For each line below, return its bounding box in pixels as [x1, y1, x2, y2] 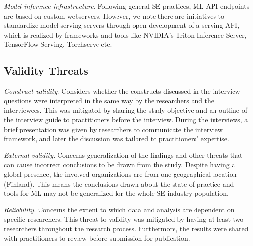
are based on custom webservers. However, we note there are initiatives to [4, 10, 225, 20]
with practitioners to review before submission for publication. [4, 233, 190, 243]
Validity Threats [4, 63, 88, 78]
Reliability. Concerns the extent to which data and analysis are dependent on [4, 204, 234, 214]
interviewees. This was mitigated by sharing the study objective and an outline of [4, 105, 248, 115]
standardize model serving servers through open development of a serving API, [4, 20, 240, 30]
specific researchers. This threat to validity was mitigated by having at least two [4, 214, 244, 224]
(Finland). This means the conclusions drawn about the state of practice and [4, 178, 234, 189]
